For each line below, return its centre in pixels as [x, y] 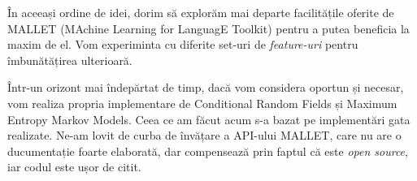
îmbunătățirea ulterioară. [70, 60]
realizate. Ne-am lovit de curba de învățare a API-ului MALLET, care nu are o [204, 135]
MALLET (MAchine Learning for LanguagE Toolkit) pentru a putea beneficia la [208, 28]
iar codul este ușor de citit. [74, 167]
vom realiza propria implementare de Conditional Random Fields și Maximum [202, 103]
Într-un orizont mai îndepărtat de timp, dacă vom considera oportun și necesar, [206, 87]
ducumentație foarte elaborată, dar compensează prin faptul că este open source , [208, 151]
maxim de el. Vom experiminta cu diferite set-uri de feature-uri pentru [183, 44]
